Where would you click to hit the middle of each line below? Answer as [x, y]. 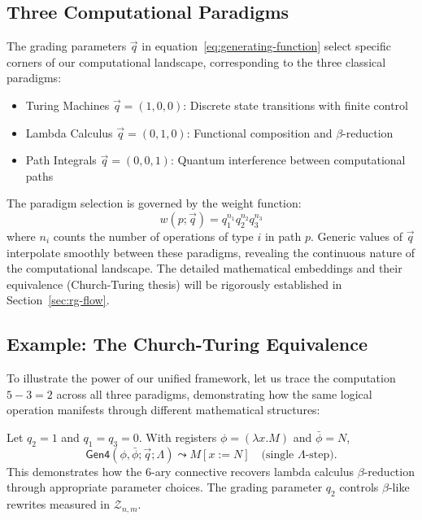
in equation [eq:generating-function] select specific [266, 46]
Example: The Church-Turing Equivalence [187, 344]
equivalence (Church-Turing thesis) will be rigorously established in [174, 284]
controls [359, 487]
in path [283, 236]
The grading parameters [67, 46]
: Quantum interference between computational [288, 160]
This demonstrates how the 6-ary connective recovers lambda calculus [181, 471]
